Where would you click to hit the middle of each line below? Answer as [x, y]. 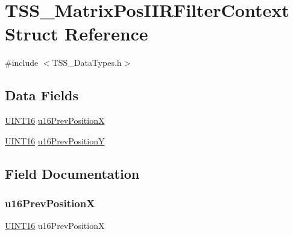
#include [22, 63]
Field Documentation [72, 173]
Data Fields [42, 95]
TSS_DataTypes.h [87, 63]
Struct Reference [77, 34]
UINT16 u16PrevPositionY [55, 140]
